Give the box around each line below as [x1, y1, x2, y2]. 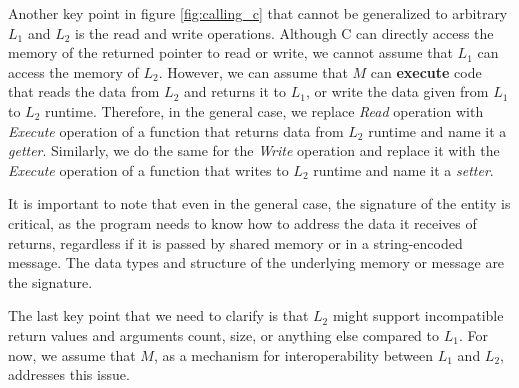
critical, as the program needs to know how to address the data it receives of [8, 212, 477, 233]
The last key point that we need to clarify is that [8, 305, 309, 326]
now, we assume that [8, 344, 136, 365]
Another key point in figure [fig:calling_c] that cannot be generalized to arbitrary [8, 3, 508, 23]
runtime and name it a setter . [313, 159, 494, 180]
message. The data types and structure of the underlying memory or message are [8, 252, 505, 273]
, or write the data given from [305, 81, 489, 102]
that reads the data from [8, 81, 160, 102]
